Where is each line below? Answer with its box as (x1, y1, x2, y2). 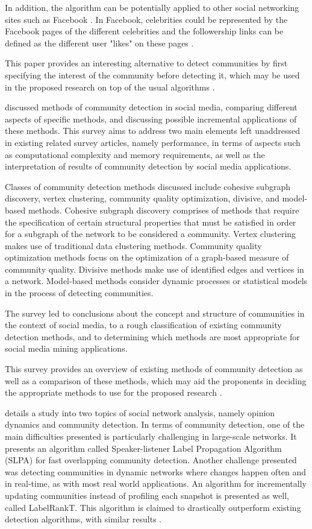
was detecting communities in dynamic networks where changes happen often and (5, 465, 307, 478)
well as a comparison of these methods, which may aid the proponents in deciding (5, 374, 307, 387)
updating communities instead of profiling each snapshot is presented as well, (5, 489, 289, 501)
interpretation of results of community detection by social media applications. (5, 160, 292, 173)
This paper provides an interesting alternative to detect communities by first (5, 57, 288, 69)
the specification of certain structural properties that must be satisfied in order (5, 215, 296, 228)
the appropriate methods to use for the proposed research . (5, 386, 222, 399)
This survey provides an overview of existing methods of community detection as (5, 363, 303, 375)
